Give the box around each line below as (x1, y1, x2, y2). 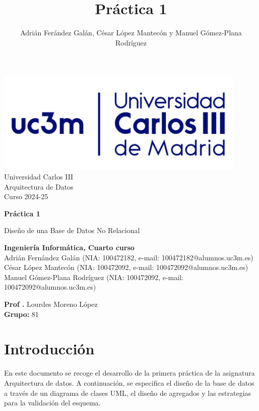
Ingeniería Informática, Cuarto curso (4, 242, 135, 253)
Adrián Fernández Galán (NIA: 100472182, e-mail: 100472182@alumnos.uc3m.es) (4, 252, 253, 262)
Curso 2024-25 (4, 191, 48, 202)
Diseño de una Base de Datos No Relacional (4, 225, 140, 236)
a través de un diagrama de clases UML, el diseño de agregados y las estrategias (4, 387, 251, 398)
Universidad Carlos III (4, 171, 74, 182)
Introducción (4, 338, 95, 359)
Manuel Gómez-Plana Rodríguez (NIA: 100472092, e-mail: (4, 271, 183, 282)
